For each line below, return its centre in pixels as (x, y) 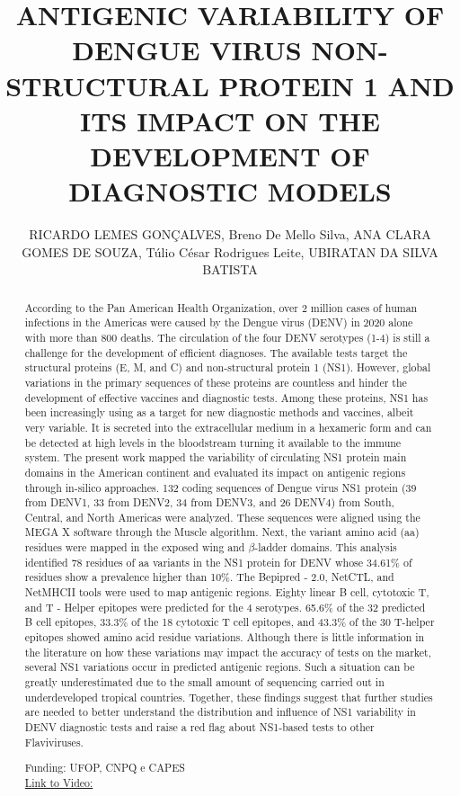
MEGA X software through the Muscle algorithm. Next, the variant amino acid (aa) (222, 532)
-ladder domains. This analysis (326, 547)
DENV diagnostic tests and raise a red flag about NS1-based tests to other (199, 727)
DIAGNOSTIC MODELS (230, 191)
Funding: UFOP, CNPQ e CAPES (105, 768)
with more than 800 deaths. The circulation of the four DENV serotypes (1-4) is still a (227, 337)
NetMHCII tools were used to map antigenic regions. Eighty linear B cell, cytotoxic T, (227, 592)
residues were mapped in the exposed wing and (135, 547)
